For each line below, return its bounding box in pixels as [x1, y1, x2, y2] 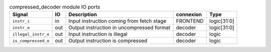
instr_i [12, 18, 30, 23]
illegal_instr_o [12, 31, 50, 37]
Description [68, 11, 97, 18]
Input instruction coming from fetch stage [68, 17, 167, 24]
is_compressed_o [12, 38, 50, 43]
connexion [176, 11, 202, 18]
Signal [12, 11, 28, 18]
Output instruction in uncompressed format [68, 24, 171, 31]
